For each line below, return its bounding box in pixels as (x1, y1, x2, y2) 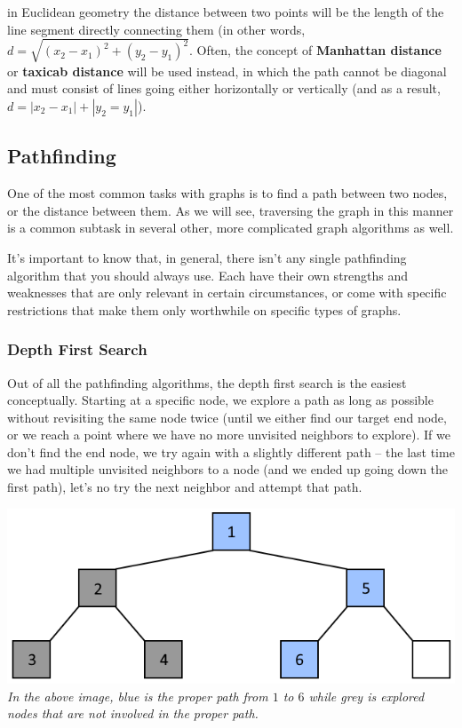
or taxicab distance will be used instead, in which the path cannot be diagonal (7, 61, 447, 80)
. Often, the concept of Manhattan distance (188, 41, 442, 59)
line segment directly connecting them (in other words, (7, 20, 306, 38)
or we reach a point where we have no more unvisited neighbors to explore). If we (7, 425, 450, 444)
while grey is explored (308, 686, 425, 705)
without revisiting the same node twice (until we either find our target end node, (7, 408, 447, 426)
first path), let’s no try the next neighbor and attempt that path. (7, 478, 362, 496)
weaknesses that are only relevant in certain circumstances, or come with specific (7, 283, 447, 302)
